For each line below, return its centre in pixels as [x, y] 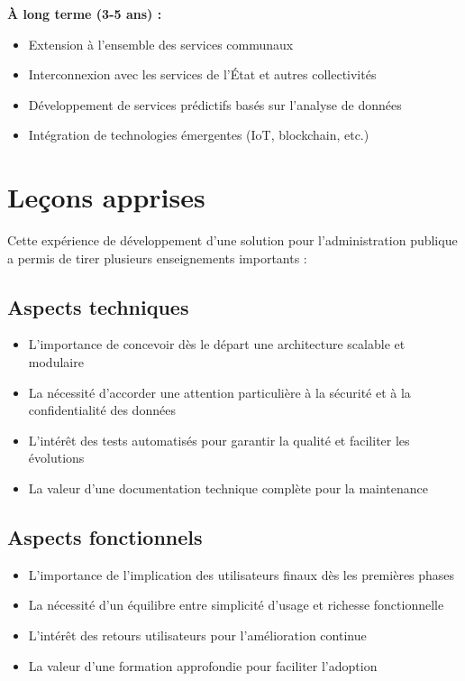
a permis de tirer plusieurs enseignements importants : [157, 258]
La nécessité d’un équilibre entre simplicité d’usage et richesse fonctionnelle [236, 605]
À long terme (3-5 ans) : [85, 14]
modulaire [56, 362]
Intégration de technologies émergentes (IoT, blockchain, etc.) [199, 135]
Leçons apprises [106, 197]
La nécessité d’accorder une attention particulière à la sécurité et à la [219, 392]
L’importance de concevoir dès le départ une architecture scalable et [217, 344]
